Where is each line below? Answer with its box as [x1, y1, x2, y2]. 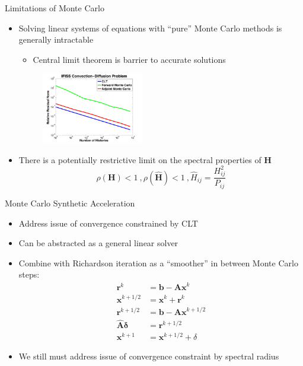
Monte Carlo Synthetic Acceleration [5, 196, 135, 209]
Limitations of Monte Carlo [5, 2, 104, 14]
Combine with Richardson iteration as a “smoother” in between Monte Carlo [18, 256, 298, 269]
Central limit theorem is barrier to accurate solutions [33, 53, 226, 65]
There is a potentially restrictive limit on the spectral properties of [18, 153, 261, 166]
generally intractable [18, 33, 94, 46]
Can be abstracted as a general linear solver [18, 237, 178, 249]
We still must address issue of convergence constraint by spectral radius [18, 350, 279, 362]
